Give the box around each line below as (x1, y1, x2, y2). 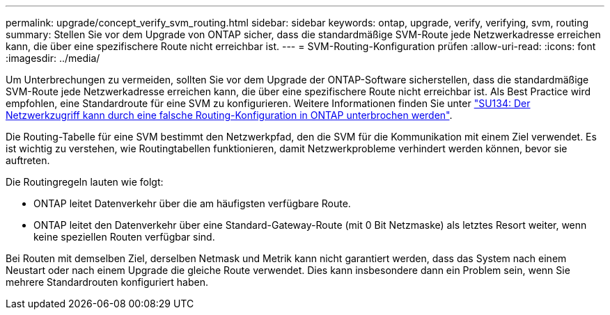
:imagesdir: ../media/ (6, 52, 100, 64)
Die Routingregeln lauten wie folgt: (6, 176, 164, 188)
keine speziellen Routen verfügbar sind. (33, 231, 215, 243)
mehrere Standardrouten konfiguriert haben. (6, 276, 208, 288)
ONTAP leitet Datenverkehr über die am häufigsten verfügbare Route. (33, 197, 351, 209)
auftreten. (6, 154, 50, 166)
